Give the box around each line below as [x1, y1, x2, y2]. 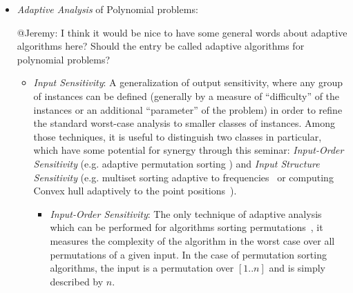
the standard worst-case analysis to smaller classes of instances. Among [33, 116, 336, 130]
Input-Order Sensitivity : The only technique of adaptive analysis [50, 206, 322, 221]
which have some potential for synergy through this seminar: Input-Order [33, 143, 344, 157]
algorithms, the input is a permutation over [50, 261, 234, 275]
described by [50, 274, 104, 288]
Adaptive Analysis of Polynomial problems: [17, 2, 198, 16]
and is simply [269, 261, 325, 275]
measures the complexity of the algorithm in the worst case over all [50, 233, 335, 247]
